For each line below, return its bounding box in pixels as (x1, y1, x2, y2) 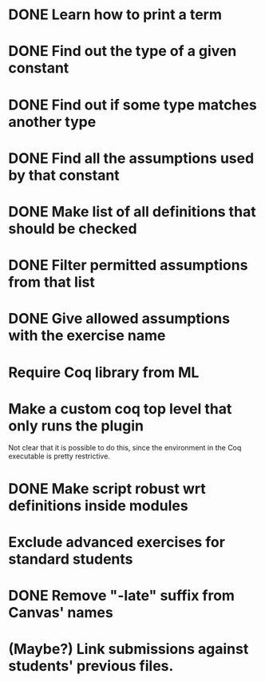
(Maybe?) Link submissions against (8, 640, 249, 658)
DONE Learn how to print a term (8, 6, 222, 24)
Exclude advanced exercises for (8, 533, 226, 551)
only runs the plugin (8, 417, 144, 434)
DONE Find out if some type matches (8, 96, 257, 113)
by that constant (8, 166, 120, 184)
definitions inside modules (8, 497, 189, 514)
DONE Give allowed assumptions (8, 310, 230, 328)
